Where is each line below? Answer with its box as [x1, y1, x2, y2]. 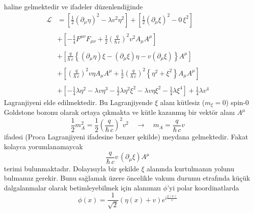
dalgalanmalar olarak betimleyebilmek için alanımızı [4, 182, 161, 192]
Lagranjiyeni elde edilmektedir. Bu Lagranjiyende [4, 97, 153, 107]
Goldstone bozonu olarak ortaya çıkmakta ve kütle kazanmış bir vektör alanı [4, 107, 235, 117]
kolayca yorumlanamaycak [4, 141, 83, 152]
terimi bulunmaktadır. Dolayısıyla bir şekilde [4, 163, 140, 173]
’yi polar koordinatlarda [167, 182, 239, 192]
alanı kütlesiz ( [160, 97, 205, 107]
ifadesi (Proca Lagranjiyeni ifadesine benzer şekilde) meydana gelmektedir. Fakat [4, 132, 248, 142]
